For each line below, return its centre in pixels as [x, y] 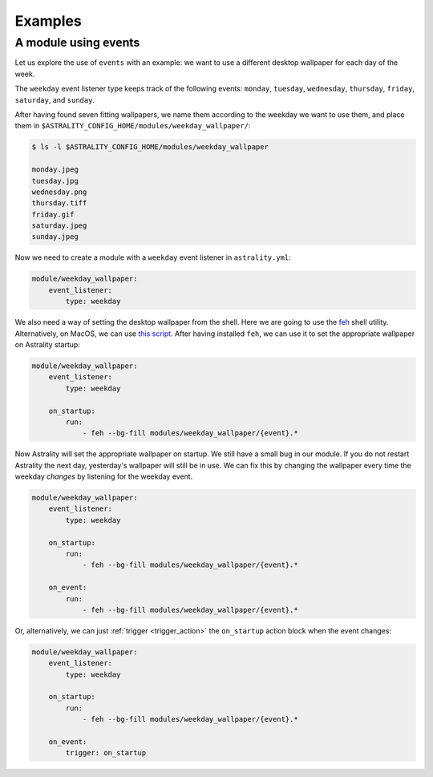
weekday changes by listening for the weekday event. [104, 476]
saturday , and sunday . [55, 99]
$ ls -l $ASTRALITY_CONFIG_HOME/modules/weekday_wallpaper [150, 147]
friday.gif [53, 214]
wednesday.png [59, 192]
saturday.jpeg [59, 226]
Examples [48, 21]
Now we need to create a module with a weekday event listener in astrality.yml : [153, 257]
